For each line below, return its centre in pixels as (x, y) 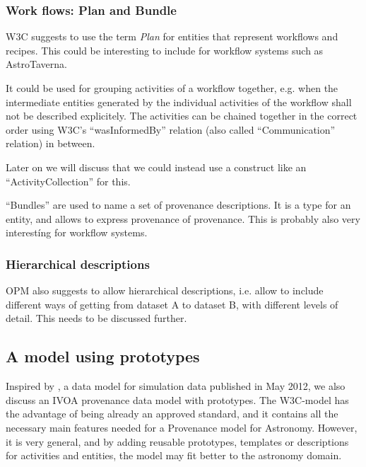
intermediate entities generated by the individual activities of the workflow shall (179, 102)
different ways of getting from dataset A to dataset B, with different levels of (172, 304)
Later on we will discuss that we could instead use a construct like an (156, 167)
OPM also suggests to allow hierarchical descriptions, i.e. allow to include (165, 290)
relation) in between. (51, 143)
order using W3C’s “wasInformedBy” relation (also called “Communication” (171, 129)
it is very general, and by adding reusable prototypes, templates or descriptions (177, 441)
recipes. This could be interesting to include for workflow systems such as (165, 50)
